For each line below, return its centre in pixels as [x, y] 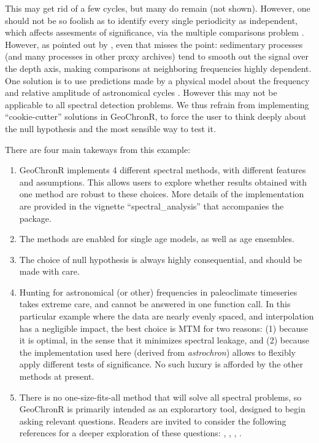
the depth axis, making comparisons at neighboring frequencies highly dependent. [158, 68]
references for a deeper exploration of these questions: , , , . [130, 433]
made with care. [49, 271]
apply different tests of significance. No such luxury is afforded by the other [161, 364]
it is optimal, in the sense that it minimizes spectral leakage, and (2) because [164, 340]
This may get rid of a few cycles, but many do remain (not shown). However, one [158, 8]
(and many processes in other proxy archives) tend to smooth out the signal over [157, 56]
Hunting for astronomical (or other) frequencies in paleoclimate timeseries [158, 292]
